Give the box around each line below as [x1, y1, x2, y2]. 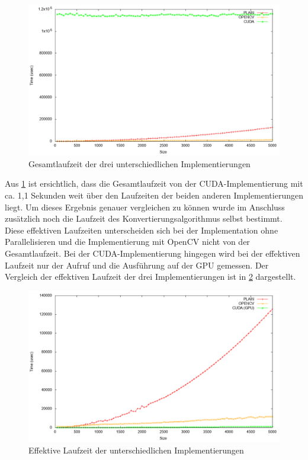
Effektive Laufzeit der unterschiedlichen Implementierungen [28, 443, 244, 456]
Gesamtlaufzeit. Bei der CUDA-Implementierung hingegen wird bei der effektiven [5, 247, 300, 259]
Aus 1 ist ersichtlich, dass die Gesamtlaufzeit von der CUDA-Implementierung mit [5, 177, 303, 190]
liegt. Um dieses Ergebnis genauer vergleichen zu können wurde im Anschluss [5, 200, 285, 213]
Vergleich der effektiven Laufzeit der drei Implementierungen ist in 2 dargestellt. [5, 270, 296, 283]
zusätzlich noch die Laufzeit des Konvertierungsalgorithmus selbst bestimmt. [5, 212, 283, 225]
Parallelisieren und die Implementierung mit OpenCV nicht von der [5, 235, 250, 248]
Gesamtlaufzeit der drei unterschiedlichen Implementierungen [28, 157, 251, 170]
